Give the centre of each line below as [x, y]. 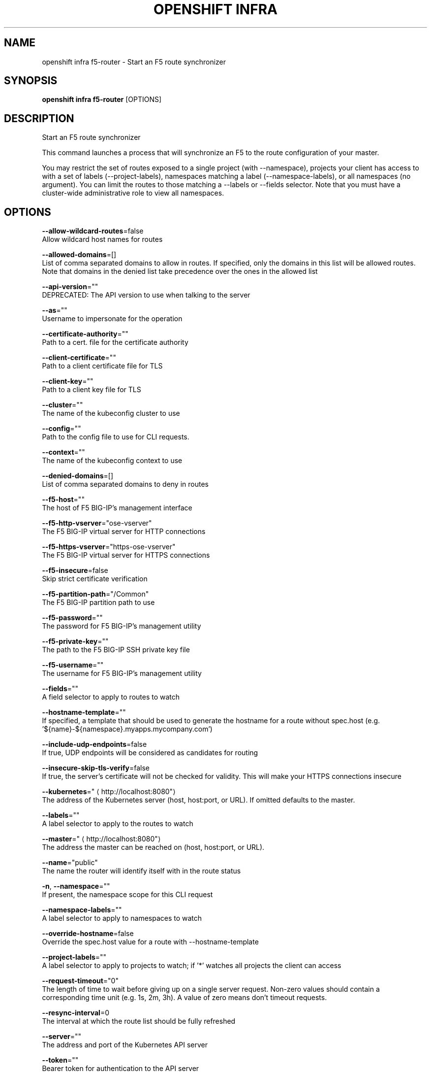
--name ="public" [70, 863]
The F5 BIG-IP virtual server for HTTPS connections [126, 555]
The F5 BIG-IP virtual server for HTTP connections [124, 532]
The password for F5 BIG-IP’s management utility [122, 626]
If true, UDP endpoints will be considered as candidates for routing [150, 753]
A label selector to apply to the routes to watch [118, 824]
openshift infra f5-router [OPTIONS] [102, 100]
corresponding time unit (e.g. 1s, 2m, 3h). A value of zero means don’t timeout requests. [185, 998]
